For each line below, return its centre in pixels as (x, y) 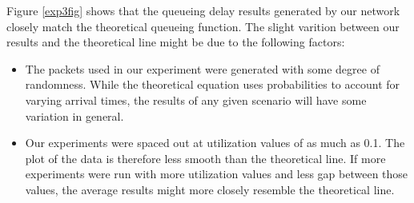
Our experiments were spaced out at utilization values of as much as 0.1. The (215, 143)
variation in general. (74, 115)
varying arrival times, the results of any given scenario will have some (196, 100)
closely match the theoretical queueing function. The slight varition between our (203, 26)
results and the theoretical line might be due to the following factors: (176, 42)
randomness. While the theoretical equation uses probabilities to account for (213, 84)
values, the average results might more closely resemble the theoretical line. (210, 189)
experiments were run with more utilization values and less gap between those (217, 174)
